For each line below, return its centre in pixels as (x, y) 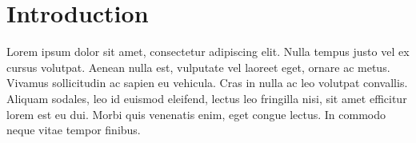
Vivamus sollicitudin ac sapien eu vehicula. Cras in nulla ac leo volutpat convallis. (207, 83)
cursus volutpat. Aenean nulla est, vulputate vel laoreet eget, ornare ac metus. (198, 67)
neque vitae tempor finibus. (74, 130)
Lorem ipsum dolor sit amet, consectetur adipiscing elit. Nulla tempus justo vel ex (208, 52)
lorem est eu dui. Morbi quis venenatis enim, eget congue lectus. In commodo (196, 114)
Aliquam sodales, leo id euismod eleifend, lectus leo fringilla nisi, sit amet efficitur (207, 98)
